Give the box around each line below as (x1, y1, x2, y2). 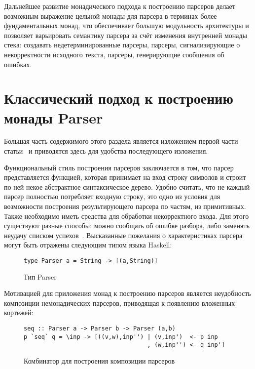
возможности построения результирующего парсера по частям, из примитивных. (4, 201, 246, 211)
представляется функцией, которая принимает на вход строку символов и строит (4, 172, 246, 182)
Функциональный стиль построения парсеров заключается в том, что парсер (4, 162, 234, 172)
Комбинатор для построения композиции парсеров (24, 356, 175, 366)
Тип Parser (24, 271, 57, 282)
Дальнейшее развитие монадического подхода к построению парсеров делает (4, 1, 235, 11)
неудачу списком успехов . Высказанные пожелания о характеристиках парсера (4, 230, 243, 240)
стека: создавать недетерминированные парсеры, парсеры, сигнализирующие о (4, 40, 240, 50)
